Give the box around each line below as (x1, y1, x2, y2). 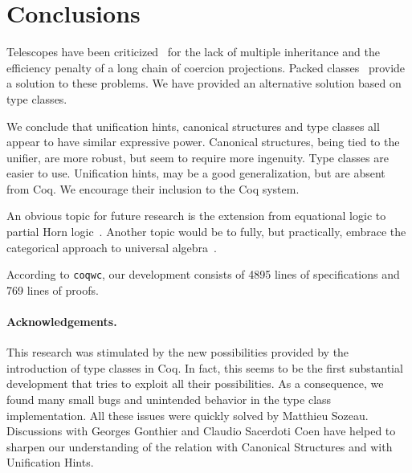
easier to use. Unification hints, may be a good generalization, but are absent (6, 165, 385, 181)
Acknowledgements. (6, 313, 117, 330)
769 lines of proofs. (6, 281, 99, 298)
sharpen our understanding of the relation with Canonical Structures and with (6, 438, 393, 455)
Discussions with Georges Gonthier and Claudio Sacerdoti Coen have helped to (6, 422, 396, 439)
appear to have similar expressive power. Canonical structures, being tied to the (6, 133, 400, 150)
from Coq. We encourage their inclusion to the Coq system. (6, 180, 300, 197)
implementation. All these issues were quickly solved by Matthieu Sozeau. (6, 406, 369, 423)
